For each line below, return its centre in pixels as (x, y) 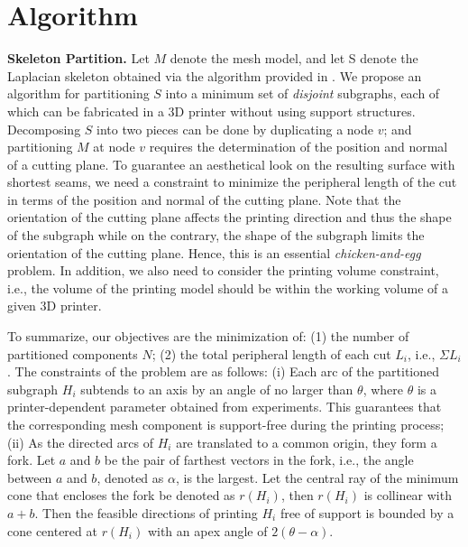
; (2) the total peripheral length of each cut (271, 353)
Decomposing (44, 129)
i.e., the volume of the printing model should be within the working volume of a (228, 287)
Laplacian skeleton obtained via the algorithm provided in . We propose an (215, 75)
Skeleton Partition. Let (78, 58)
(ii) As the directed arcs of (80, 442)
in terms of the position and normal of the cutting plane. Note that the (204, 199)
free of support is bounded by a (367, 512)
